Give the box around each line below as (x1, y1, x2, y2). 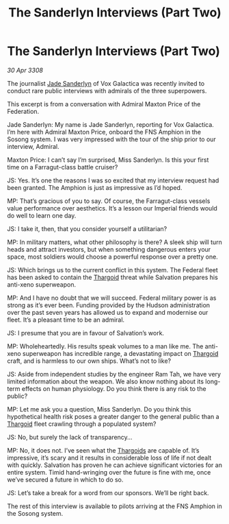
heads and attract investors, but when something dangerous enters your (7, 245, 211, 253)
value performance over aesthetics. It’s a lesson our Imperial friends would (7, 204, 217, 212)
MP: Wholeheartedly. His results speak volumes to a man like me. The (7, 342, 204, 350)
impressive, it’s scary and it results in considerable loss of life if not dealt (7, 453, 212, 462)
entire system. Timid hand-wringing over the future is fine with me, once (7, 468, 211, 476)
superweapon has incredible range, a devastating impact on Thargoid (23, 349, 219, 357)
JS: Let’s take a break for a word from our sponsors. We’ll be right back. (7, 488, 210, 497)
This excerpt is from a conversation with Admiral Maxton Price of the (7, 99, 201, 108)
